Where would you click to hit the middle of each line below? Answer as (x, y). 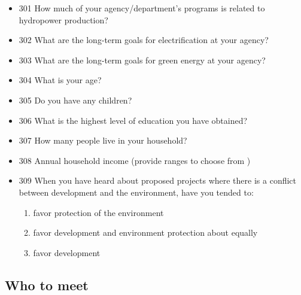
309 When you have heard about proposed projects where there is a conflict (157, 180)
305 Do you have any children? (75, 100)
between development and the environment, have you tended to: (136, 192)
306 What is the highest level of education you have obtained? (133, 120)
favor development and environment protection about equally (145, 232)
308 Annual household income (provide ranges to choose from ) (135, 160)
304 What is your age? (60, 80)
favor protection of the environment (98, 212)
